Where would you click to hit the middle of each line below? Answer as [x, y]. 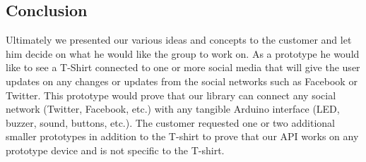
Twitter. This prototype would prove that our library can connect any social [171, 95]
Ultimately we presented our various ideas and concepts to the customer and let [179, 40]
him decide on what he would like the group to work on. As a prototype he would [183, 53]
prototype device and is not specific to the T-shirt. [115, 150]
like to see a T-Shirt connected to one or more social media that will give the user [183, 67]
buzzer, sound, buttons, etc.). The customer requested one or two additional [170, 122]
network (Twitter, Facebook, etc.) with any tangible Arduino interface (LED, [173, 109]
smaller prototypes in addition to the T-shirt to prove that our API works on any [182, 136]
